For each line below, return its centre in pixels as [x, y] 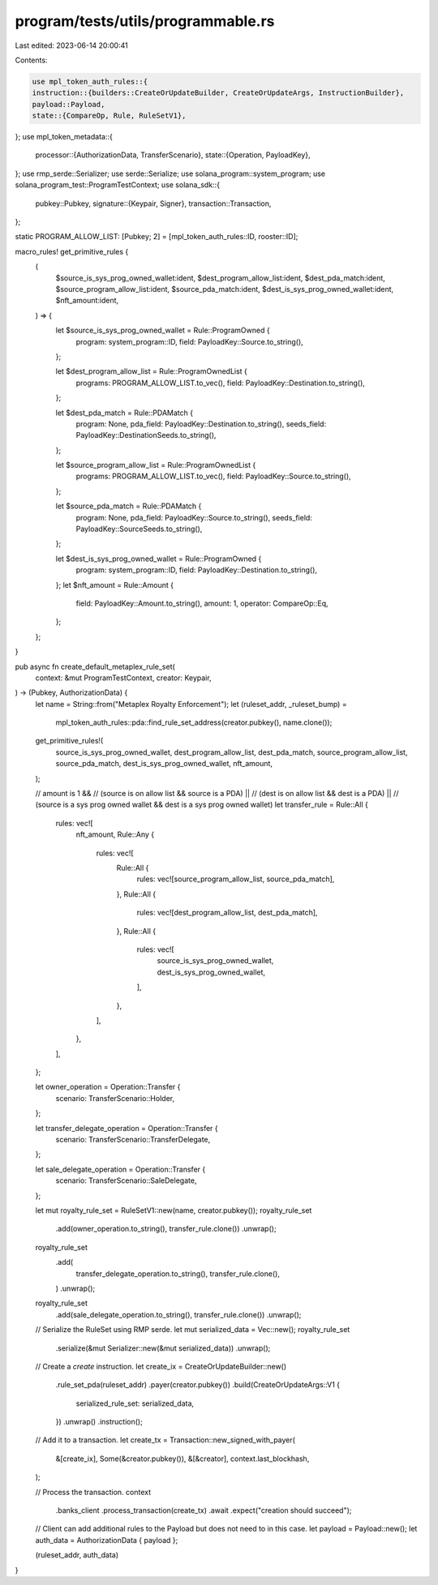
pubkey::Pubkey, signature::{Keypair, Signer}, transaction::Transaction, [153, 203]
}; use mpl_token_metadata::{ [64, 137]
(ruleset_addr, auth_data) [77, 1555]
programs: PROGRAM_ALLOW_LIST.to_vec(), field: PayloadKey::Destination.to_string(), [220, 383]
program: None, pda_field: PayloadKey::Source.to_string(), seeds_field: [194, 517]
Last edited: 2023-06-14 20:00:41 [72, 45]
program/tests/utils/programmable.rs [145, 21]
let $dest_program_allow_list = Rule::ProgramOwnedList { [151, 371]
